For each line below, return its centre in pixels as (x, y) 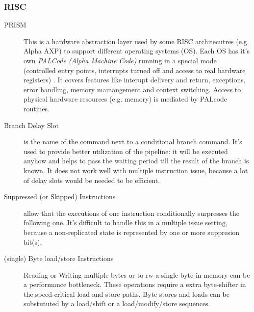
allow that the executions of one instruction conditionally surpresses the (132, 213)
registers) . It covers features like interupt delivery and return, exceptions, (135, 80)
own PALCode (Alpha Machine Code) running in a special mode (120, 60)
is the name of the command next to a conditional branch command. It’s (133, 142)
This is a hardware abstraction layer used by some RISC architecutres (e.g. (136, 41)
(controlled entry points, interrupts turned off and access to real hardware (135, 70)
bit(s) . (33, 242)
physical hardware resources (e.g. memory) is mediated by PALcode (126, 99)
